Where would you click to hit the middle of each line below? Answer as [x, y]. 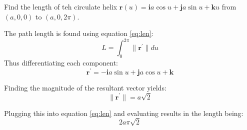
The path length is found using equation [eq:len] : [79, 33]
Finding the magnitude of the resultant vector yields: [85, 87]
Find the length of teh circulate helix [61, 6]
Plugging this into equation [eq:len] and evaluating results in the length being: [124, 113]
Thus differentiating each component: [61, 63]
